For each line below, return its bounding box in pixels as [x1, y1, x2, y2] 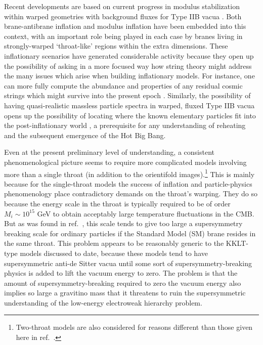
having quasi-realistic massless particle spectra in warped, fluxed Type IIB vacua [4, 100, 255, 110]
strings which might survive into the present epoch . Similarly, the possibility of [4, 90, 251, 101]
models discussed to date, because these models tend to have [20, 247, 208, 258]
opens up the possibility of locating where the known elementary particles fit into [4, 110, 256, 120]
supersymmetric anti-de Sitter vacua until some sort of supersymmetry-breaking [4, 257, 252, 268]
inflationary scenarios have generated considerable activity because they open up [4, 50, 254, 61]
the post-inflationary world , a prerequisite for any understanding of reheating [4, 120, 246, 131]
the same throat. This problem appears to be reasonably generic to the [4, 238, 224, 248]
